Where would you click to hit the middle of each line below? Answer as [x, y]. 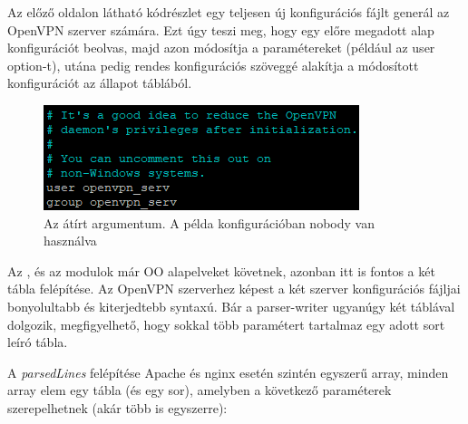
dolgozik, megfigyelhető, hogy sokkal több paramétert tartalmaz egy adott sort [226, 324]
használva [70, 241]
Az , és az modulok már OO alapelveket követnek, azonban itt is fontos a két [221, 270]
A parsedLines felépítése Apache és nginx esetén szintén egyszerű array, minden [228, 372]
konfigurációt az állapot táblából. [100, 83]
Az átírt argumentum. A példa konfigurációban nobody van [209, 222]
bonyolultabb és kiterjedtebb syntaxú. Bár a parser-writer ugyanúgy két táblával [231, 306]
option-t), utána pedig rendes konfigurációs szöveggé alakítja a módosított [213, 65]
